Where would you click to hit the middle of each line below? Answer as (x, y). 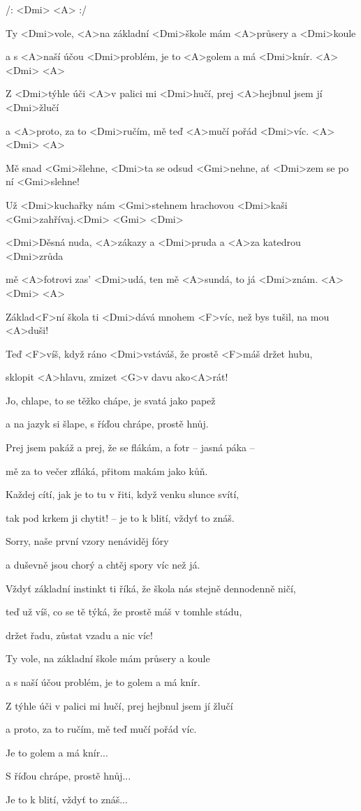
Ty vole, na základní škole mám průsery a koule (108, 658)
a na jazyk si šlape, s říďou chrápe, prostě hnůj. (107, 424)
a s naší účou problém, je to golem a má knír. (103, 682)
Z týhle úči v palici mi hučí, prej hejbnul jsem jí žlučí (119, 705)
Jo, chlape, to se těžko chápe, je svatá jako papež (111, 400)
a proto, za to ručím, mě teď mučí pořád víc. (101, 729)
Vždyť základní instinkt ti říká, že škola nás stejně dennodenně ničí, (151, 588)
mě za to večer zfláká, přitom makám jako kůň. (107, 470)
